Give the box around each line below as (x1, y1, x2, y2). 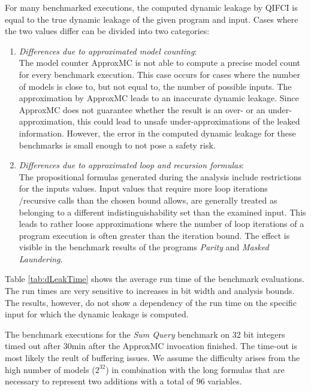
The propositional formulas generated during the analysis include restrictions (19, 170, 302, 183)
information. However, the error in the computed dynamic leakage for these (19, 126, 296, 139)
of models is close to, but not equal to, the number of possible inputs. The (19, 80, 292, 92)
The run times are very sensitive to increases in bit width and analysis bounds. (5, 284, 295, 297)
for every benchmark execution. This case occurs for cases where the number (19, 68, 301, 80)
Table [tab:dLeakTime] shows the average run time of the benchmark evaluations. (5, 272, 305, 285)
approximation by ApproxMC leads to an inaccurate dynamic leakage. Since (19, 92, 299, 104)
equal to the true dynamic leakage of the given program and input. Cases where (5, 13, 298, 25)
